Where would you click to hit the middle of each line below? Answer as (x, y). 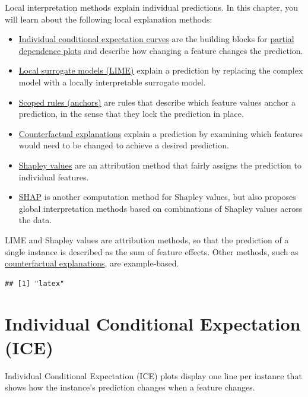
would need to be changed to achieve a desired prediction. (124, 145)
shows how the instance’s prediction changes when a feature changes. (130, 387)
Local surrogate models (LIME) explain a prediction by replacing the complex (161, 70)
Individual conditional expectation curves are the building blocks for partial (156, 39)
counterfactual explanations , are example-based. (92, 263)
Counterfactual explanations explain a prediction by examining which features (161, 133)
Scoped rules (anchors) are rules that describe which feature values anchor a (157, 102)
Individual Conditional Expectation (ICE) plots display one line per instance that (153, 375)
